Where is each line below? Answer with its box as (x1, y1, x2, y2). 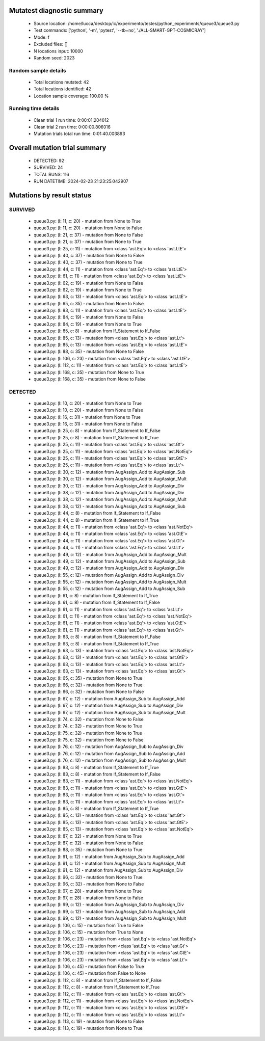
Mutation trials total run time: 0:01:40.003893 (33, 131, 125, 137)
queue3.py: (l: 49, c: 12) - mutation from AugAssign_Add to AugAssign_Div (33, 565, 185, 571)
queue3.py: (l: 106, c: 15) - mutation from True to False (33, 922, 143, 928)
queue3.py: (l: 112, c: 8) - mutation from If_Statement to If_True (33, 984, 160, 990)
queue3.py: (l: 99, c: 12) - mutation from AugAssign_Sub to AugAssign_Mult (33, 915, 186, 921)
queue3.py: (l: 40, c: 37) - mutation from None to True (33, 259, 143, 265)
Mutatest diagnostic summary (9, 6, 104, 15)
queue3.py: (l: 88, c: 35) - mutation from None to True (33, 847, 143, 853)
